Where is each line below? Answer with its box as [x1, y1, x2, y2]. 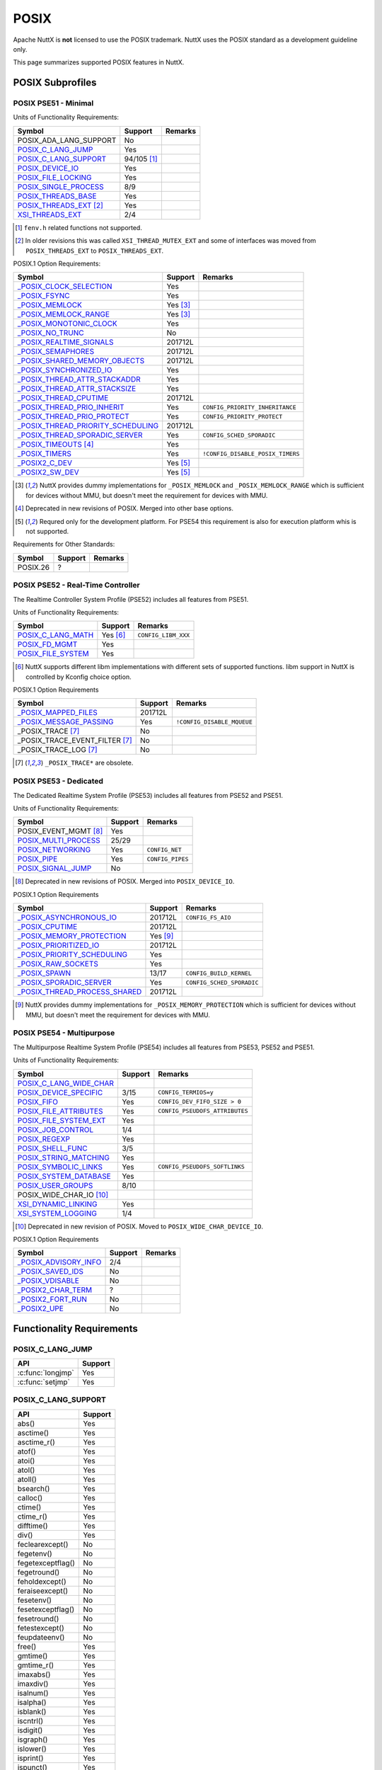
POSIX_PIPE [17, 854, 58, 864]
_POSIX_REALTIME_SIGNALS [17, 337, 114, 347]
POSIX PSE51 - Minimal [13, 98, 94, 108]
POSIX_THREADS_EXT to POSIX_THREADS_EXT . [25, 246, 164, 255]
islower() [17, 1744, 47, 1754]
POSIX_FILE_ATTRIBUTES [17, 1106, 103, 1116]
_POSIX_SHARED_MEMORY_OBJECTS [17, 356, 145, 366]
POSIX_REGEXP [17, 1134, 71, 1143]
